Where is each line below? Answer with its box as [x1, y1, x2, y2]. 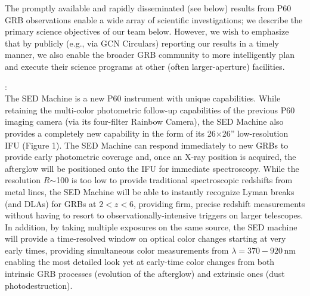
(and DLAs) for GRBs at [5, 197, 97, 209]
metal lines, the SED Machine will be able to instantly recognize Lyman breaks [5, 185, 294, 198]
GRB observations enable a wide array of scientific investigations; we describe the [5, 13, 303, 26]
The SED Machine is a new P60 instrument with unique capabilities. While [5, 92, 281, 104]
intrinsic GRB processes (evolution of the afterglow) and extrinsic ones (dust [5, 267, 285, 280]
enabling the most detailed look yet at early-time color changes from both [5, 255, 275, 268]
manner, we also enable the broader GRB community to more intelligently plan [5, 48, 295, 61]
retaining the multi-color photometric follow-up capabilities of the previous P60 [5, 103, 295, 116]
